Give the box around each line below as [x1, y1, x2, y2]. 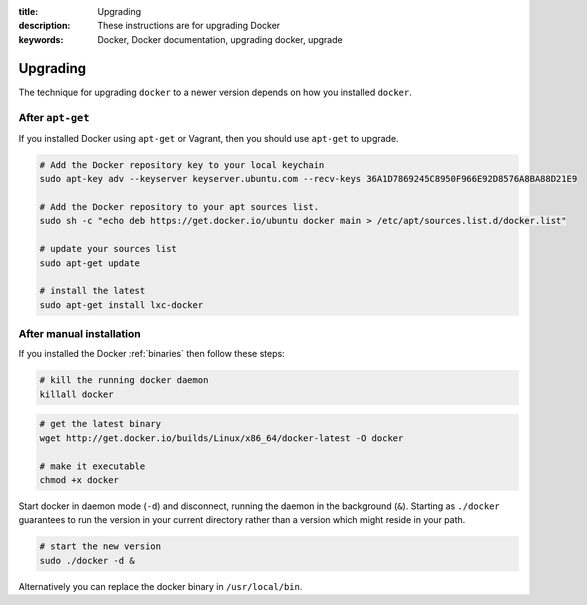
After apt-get [18, 111, 90, 125]
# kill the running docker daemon [39, 375, 209, 386]
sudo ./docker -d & [39, 555, 135, 566]
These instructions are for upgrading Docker [97, 20, 281, 32]
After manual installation [18, 327, 142, 341]
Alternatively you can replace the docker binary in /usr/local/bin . [18, 580, 303, 592]
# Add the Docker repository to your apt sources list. [39, 201, 320, 212]
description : [18, 20, 71, 32]
